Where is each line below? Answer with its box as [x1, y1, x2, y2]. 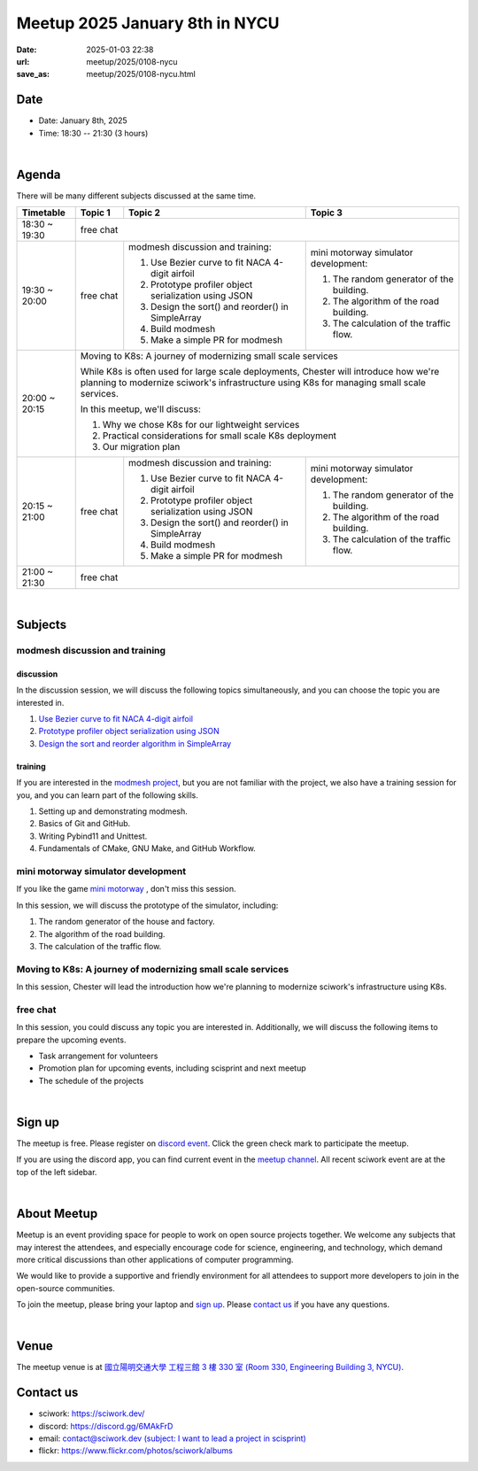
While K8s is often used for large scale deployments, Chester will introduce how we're [80, 366, 440, 378]
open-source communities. [16, 1282, 115, 1293]
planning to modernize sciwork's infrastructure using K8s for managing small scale [80, 376, 427, 389]
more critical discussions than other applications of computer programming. [16, 1254, 294, 1265]
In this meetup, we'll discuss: [80, 403, 201, 415]
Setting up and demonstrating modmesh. [38, 806, 188, 817]
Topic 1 [80, 206, 111, 219]
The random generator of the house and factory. [38, 917, 216, 927]
